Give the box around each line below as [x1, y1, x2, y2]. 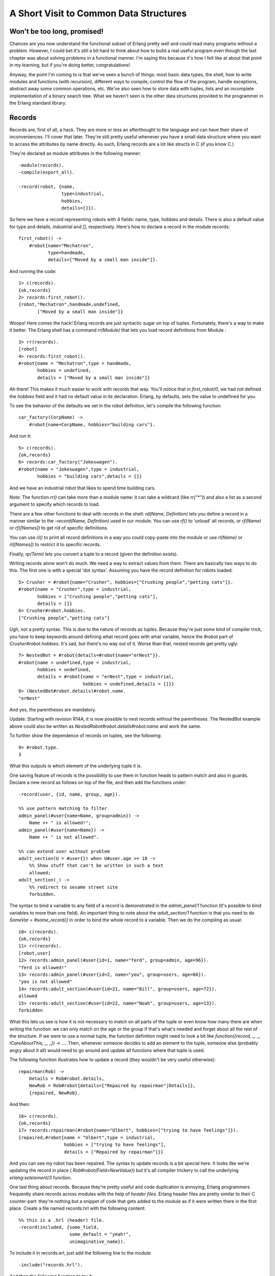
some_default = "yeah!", [69, 1232, 132, 1237]
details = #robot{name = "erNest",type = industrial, [37, 674, 174, 680]
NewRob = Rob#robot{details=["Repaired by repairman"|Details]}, [29, 1083, 196, 1089]
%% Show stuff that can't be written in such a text [29, 863, 164, 869]
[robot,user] [18, 950, 51, 956]
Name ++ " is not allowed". [29, 834, 99, 840]
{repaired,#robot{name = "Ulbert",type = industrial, [18, 1135, 155, 1140]
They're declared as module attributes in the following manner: [9, 151, 142, 157]
